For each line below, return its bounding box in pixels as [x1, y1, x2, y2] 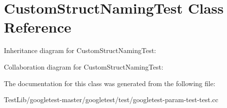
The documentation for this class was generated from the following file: [4, 78, 215, 88]
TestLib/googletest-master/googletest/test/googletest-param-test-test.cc [4, 94, 219, 105]
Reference [4, 17, 71, 37]
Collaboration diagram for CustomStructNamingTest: [4, 61, 163, 72]
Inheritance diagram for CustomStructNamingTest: [4, 45, 156, 55]
